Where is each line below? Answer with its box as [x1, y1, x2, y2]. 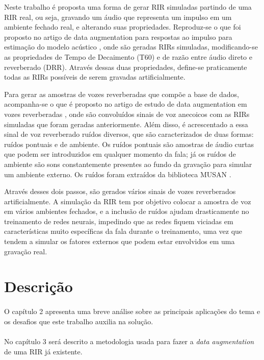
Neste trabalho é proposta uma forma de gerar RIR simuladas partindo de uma [4, 2, 252, 12]
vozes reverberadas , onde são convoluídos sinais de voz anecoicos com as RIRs [4, 108, 250, 119]
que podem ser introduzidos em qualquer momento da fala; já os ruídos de [4, 149, 236, 159]
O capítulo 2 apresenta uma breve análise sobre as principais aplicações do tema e [4, 306, 260, 317]
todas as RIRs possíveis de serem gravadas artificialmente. [4, 71, 186, 82]
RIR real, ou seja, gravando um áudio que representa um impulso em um [4, 11, 232, 22]
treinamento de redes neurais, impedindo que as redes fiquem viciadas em [4, 215, 233, 226]
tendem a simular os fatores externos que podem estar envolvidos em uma [4, 236, 235, 247]
